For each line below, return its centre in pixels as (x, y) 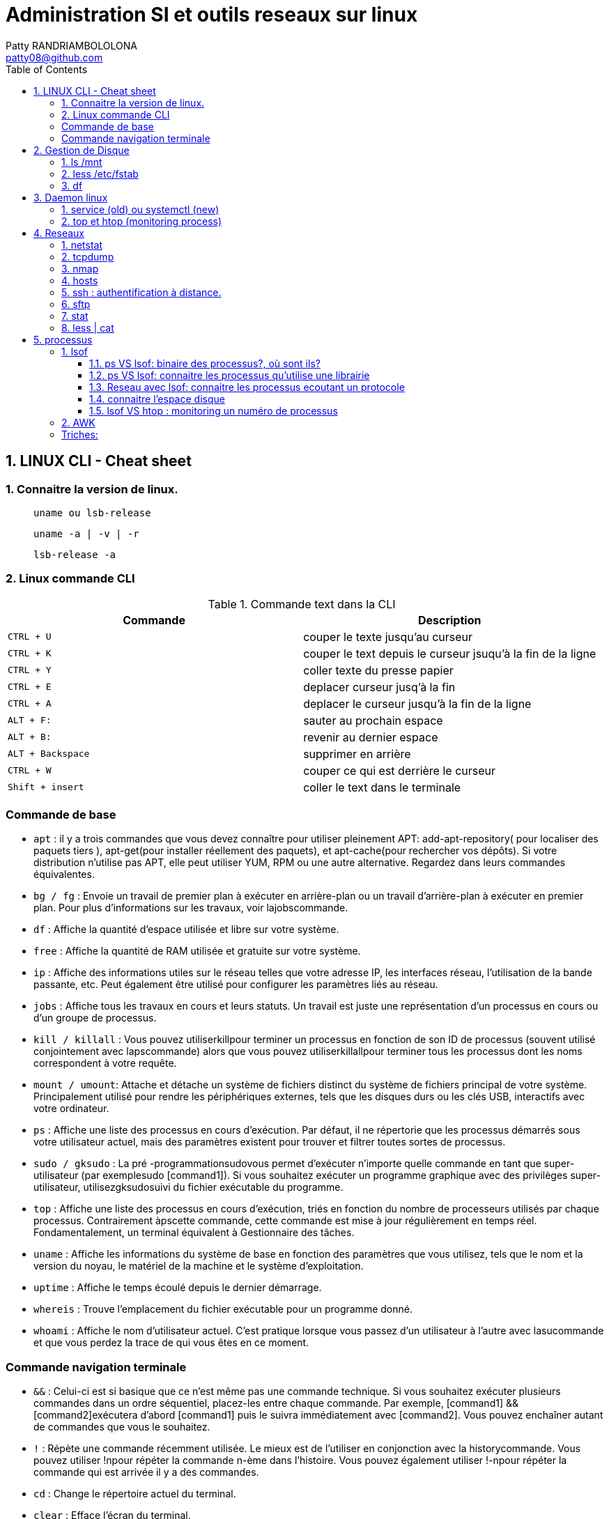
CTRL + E (30, 687)
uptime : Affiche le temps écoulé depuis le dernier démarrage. (178, 1288)
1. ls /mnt (82, 162)
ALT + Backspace (49, 754)
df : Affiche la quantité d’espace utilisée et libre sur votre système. (186, 930)
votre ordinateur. (71, 1109)
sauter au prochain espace (373, 720)
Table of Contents (47, 69)
